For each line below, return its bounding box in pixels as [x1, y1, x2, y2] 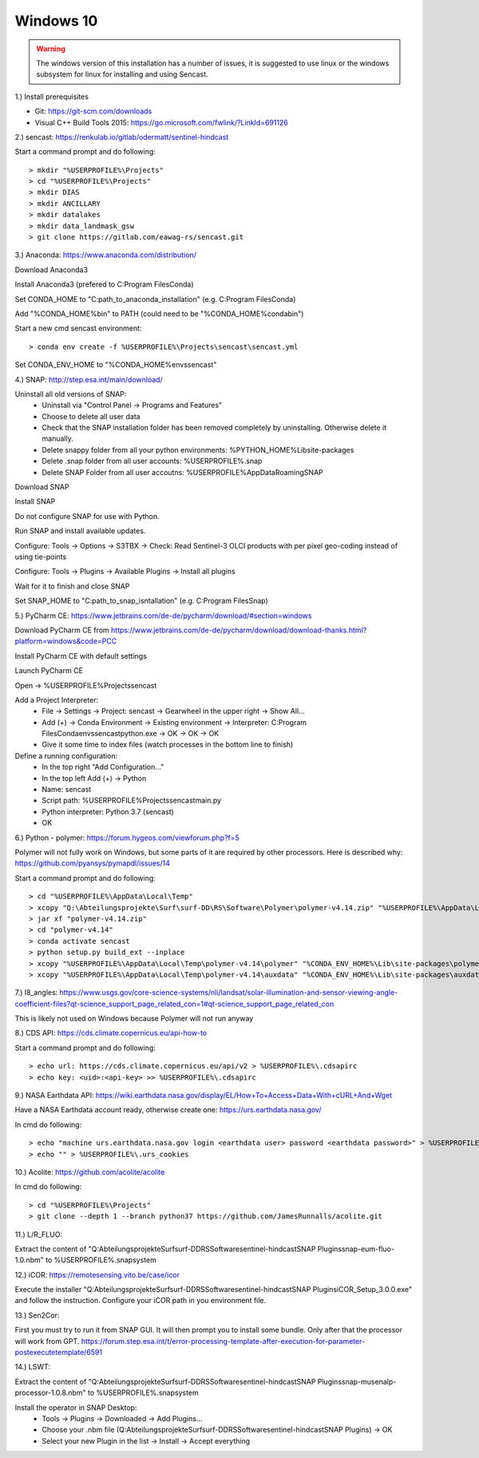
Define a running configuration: [14, 751, 118, 760]
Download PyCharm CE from [14, 625, 109, 635]
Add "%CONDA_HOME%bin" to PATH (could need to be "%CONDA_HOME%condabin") [14, 308, 304, 319]
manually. [42, 434, 73, 443]
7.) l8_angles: [14, 988, 58, 997]
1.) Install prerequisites [14, 92, 89, 101]
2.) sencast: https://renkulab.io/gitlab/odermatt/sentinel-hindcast [14, 132, 229, 141]
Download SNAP [14, 482, 69, 492]
